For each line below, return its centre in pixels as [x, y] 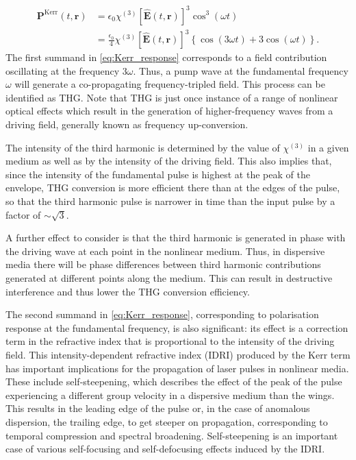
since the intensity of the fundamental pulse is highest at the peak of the [158, 174]
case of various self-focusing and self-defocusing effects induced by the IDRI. [165, 449]
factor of [23, 214]
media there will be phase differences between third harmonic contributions [163, 264]
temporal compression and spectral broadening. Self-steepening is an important [172, 435]
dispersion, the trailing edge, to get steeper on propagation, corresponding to [167, 421]
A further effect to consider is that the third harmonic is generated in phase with [176, 238]
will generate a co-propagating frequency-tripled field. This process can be [170, 84]
